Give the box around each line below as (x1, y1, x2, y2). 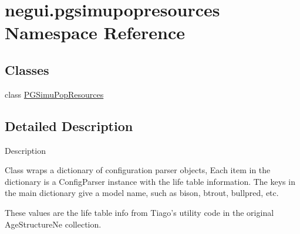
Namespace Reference (5, 20, 185, 44)
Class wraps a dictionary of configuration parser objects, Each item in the (5, 164, 271, 176)
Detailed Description (5, 116, 133, 135)
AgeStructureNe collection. (5, 218, 102, 230)
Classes (5, 60, 49, 78)
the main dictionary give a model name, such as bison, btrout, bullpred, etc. (5, 187, 279, 199)
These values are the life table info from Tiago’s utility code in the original (5, 206, 274, 218)
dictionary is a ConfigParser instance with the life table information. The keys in (5, 175, 295, 187)
